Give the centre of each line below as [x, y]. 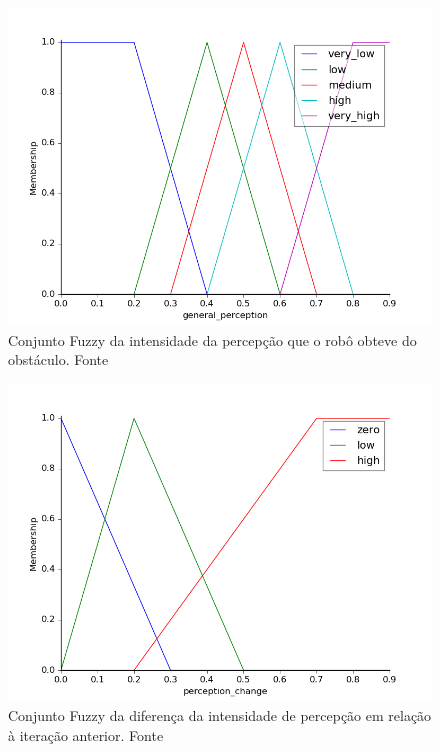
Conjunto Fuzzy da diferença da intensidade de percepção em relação [220, 715]
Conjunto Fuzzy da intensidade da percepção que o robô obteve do [212, 339]
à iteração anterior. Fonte [86, 734]
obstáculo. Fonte [58, 359]
